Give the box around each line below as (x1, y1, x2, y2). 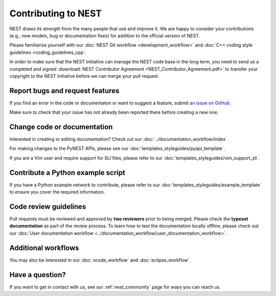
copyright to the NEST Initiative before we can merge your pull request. (9, 73, 159, 79)
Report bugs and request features (9, 86, 120, 95)
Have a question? (9, 270, 66, 279)
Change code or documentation (9, 123, 113, 131)
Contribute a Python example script (9, 168, 125, 177)
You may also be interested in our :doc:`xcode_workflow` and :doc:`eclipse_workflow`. (9, 257, 191, 263)
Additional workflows (9, 243, 79, 252)
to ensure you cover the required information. (9, 189, 105, 195)
